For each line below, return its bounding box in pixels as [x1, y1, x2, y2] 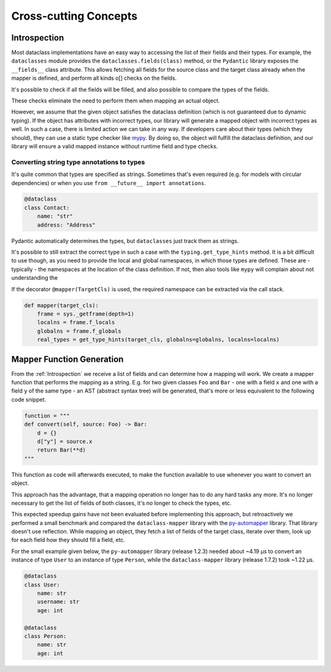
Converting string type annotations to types [11, 158, 145, 166]
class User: [24, 581, 61, 588]
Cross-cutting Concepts [11, 9, 138, 23]
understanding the [11, 274, 58, 281]
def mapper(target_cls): [24, 302, 99, 309]
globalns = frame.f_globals [37, 327, 122, 334]
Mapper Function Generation [11, 354, 124, 364]
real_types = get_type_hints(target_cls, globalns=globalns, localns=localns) [37, 336, 280, 343]
